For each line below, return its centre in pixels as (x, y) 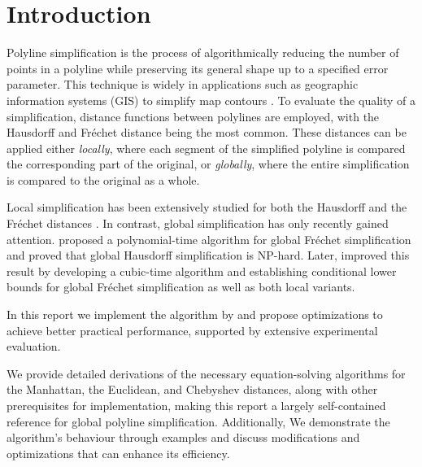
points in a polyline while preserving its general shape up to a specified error (198, 68)
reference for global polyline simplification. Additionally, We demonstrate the (198, 421)
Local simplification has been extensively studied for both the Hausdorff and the (207, 207)
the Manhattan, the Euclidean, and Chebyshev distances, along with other (192, 389)
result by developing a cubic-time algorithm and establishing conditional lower (202, 271)
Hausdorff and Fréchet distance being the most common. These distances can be (207, 132)
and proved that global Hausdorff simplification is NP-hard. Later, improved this (208, 255)
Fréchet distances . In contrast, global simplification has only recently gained (198, 223)
